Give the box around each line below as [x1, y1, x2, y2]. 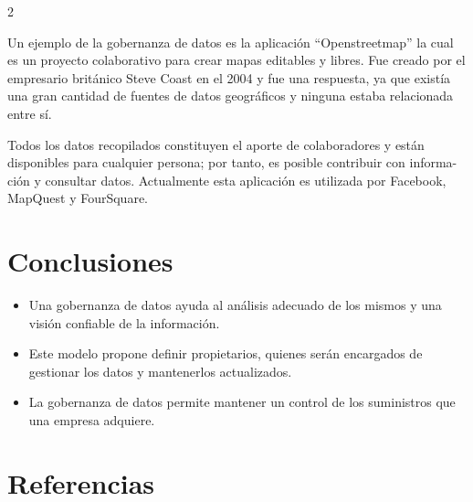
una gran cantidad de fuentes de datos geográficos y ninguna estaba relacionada [7, 86, 454, 105]
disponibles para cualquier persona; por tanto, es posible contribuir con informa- [7, 153, 457, 172]
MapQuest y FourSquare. [7, 188, 148, 208]
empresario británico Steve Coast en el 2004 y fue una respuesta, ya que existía [7, 68, 451, 87]
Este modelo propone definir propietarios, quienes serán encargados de [28, 344, 423, 363]
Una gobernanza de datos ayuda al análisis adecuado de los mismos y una [28, 295, 442, 315]
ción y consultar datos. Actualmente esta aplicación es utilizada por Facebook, [7, 170, 447, 189]
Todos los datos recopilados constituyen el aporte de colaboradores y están [7, 134, 425, 154]
